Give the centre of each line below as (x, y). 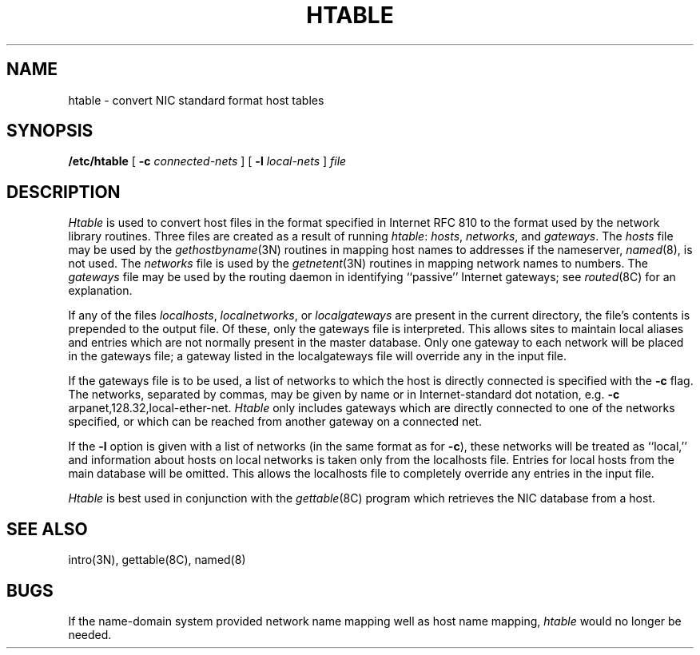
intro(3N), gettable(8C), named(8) (157, 560)
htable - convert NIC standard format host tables (196, 100)
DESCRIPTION (64, 192)
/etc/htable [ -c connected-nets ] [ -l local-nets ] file (207, 161)
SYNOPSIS (50, 131)
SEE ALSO (47, 529)
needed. (90, 634)
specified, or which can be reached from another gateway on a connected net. (275, 422)
